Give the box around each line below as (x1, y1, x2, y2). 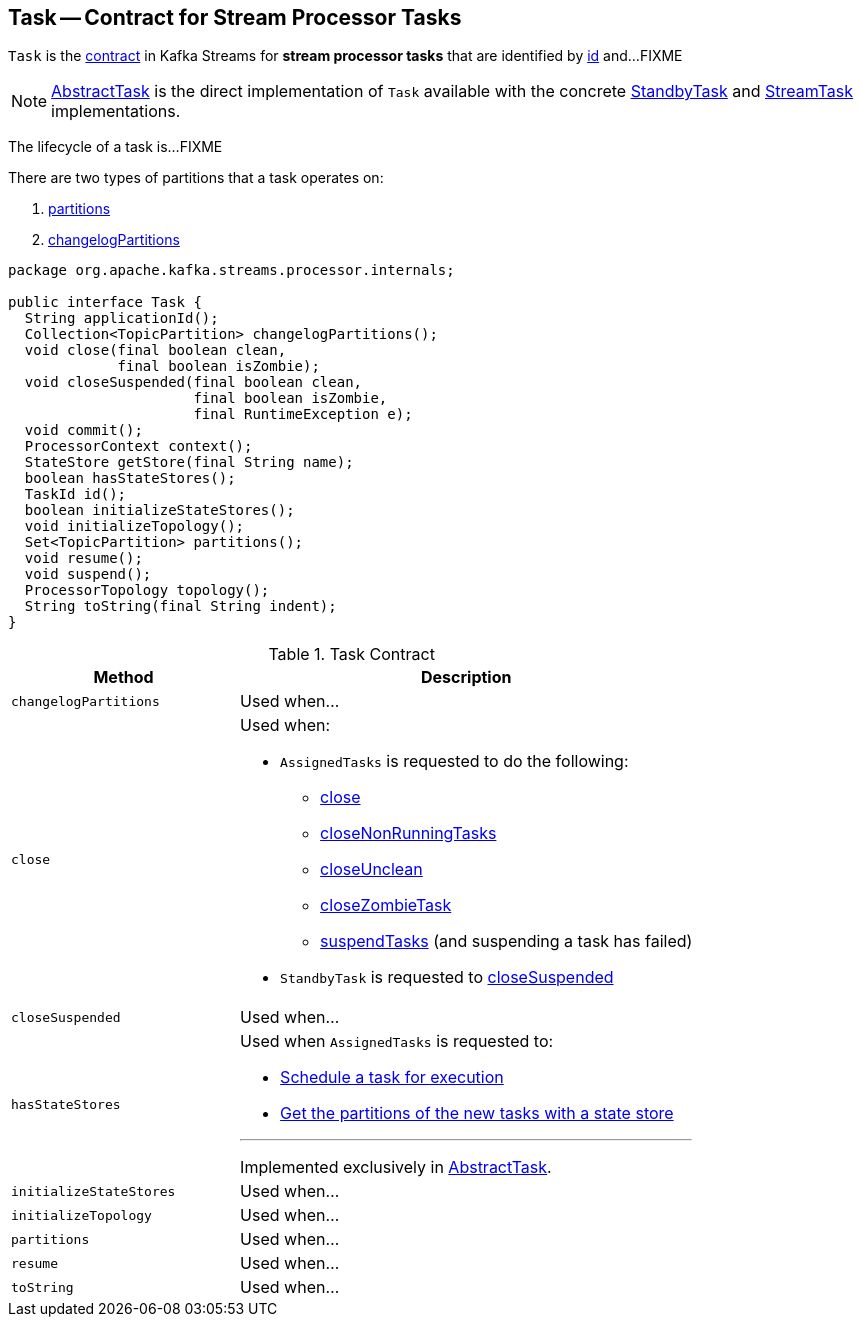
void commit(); (24, 422, 143, 439)
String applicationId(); (24, 310, 219, 327)
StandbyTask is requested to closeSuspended (280, 967, 614, 988)
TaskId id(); (24, 486, 127, 503)
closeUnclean (320, 859, 423, 880)
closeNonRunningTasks (320, 823, 497, 844)
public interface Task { (8, 294, 202, 311)
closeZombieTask (320, 895, 452, 916)
